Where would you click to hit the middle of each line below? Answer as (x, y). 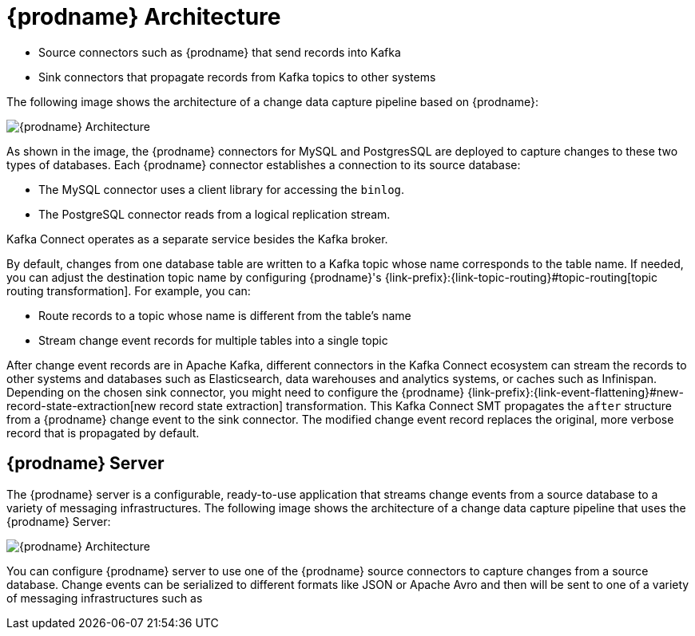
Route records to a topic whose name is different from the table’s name (225, 315)
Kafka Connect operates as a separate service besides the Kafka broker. (197, 239)
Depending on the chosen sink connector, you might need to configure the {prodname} (236, 392)
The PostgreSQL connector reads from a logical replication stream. (214, 214)
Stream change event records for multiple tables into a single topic (213, 340)
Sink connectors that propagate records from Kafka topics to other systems (237, 77)
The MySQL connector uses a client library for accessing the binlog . (222, 189)
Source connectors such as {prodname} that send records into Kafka (220, 52)
